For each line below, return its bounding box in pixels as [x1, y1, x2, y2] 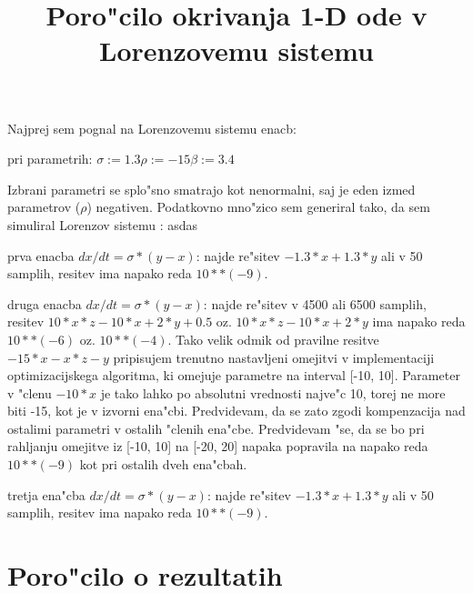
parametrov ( [7, 197, 81, 216]
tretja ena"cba [7, 485, 86, 504]
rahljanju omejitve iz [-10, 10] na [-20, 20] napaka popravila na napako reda [7, 437, 428, 456]
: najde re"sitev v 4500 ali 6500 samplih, [203, 294, 427, 313]
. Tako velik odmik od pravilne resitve [167, 329, 379, 348]
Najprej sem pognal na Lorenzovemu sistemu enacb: [7, 118, 297, 137]
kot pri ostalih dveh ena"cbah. [79, 455, 247, 474]
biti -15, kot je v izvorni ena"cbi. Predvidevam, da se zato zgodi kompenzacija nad [7, 401, 466, 420]
